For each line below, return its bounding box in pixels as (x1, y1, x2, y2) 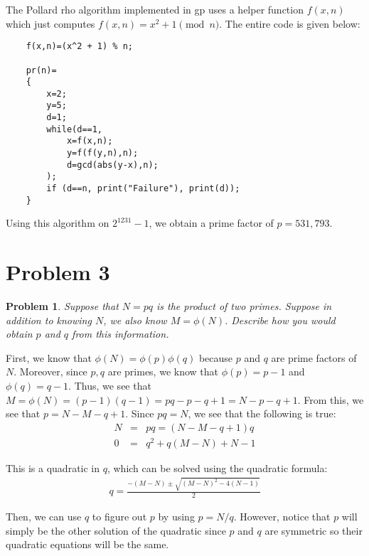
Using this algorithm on (6, 215, 109, 230)
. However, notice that (233, 509, 331, 524)
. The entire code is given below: (219, 16, 360, 31)
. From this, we (297, 392, 364, 407)
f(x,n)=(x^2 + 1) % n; (26, 41, 133, 52)
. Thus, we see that (68, 378, 151, 393)
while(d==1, (46, 124, 103, 134)
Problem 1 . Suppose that (6, 299, 119, 314)
